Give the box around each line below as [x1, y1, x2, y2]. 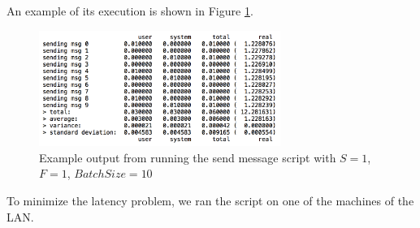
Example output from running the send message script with [39, 148, 336, 166]
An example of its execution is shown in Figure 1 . [6, 2, 253, 19]
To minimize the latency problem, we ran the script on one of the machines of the [6, 192, 414, 209]
